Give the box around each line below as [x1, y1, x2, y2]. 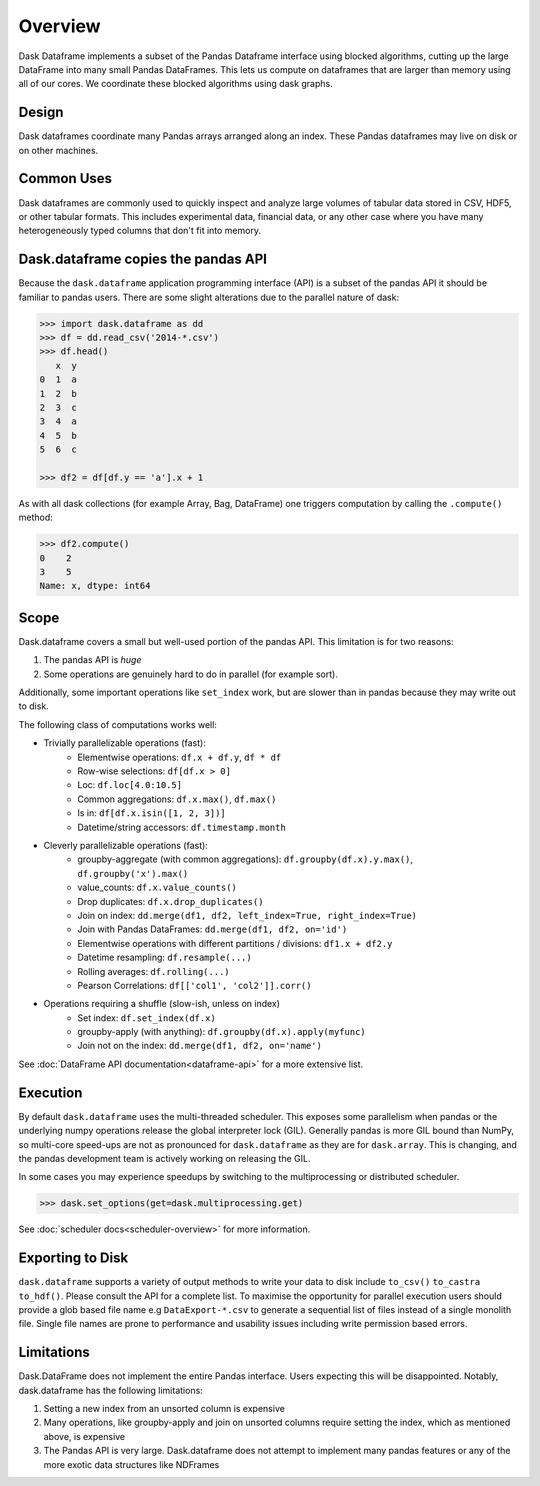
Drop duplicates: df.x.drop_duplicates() [77, 895, 264, 907]
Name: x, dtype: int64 [39, 580, 151, 592]
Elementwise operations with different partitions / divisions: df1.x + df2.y [77, 937, 393, 949]
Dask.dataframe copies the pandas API [18, 251, 267, 268]
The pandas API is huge [43, 654, 142, 666]
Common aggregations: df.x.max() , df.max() [77, 793, 277, 805]
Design [18, 104, 64, 121]
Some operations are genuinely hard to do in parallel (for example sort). [43, 668, 339, 680]
